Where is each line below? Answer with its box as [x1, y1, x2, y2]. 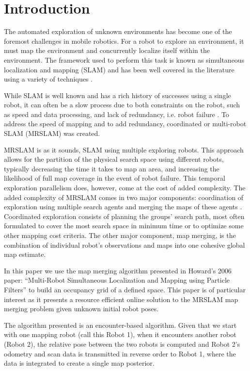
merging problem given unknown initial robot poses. [4, 304, 159, 314]
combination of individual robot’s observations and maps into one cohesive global [4, 239, 245, 250]
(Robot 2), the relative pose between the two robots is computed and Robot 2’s [4, 338, 240, 349]
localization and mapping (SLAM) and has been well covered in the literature [4, 64, 234, 74]
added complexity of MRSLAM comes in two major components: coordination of [4, 192, 244, 202]
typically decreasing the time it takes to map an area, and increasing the [4, 163, 219, 173]
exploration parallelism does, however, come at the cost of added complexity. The [4, 183, 246, 193]
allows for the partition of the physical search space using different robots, [4, 154, 224, 164]
